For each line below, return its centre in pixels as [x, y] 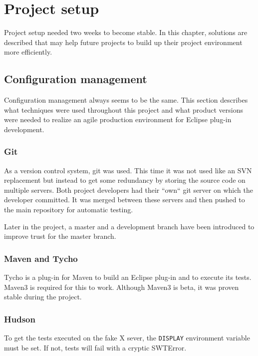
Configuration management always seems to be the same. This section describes [126, 100]
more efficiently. [28, 52]
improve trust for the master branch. [60, 236]
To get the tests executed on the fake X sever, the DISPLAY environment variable [127, 338]
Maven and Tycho [41, 258]
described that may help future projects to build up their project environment [123, 42]
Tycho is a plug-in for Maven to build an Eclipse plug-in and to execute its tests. [128, 277]
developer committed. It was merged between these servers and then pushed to [125, 200]
